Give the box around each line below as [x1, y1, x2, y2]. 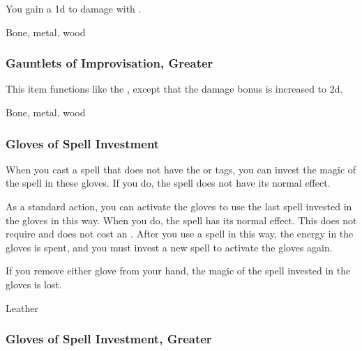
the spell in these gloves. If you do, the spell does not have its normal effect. [6, 175, 331, 190]
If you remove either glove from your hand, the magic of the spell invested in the [6, 263, 351, 278]
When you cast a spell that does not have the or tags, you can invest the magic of [6, 162, 356, 176]
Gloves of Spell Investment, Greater [6, 330, 212, 348]
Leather [6, 300, 38, 315]
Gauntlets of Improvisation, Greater [6, 54, 213, 72]
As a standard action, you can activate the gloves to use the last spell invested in [6, 199, 352, 213]
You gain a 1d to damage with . [6, 1, 142, 15]
